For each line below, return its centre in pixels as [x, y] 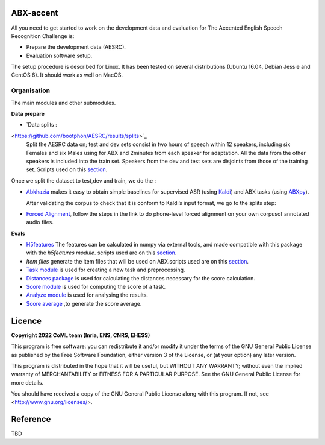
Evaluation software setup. [59, 55]
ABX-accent [35, 13]
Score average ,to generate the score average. [84, 303]
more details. [27, 382]
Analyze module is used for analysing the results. [87, 295]
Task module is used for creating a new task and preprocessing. [106, 270]
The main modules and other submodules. [63, 103]
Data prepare [28, 114]
